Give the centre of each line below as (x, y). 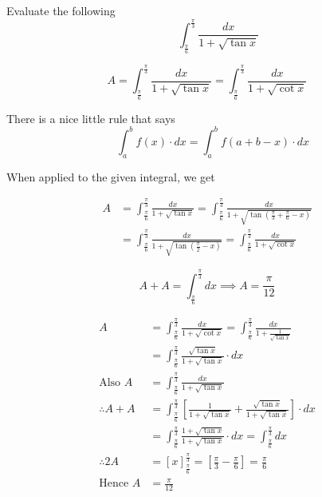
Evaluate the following (61, 10)
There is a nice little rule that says (91, 118)
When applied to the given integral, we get (111, 176)
